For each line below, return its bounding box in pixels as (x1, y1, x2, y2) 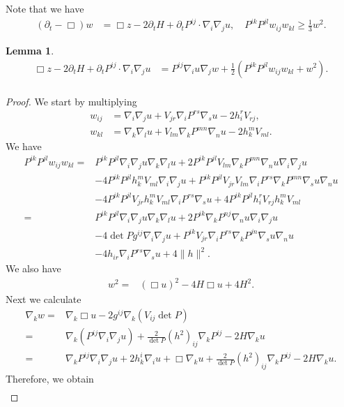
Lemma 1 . (6, 43, 54, 57)
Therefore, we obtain (6, 371, 94, 386)
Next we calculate (6, 292, 81, 306)
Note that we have (6, 1, 84, 15)
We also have (6, 261, 61, 276)
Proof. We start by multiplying (6, 94, 137, 108)
